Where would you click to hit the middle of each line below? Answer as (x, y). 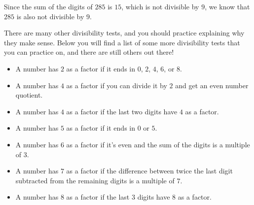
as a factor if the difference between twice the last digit (149, 171)
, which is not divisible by (160, 6)
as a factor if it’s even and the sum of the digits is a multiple (158, 144)
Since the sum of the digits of (48, 6)
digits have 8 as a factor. (174, 197)
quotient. (29, 95)
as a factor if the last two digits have (122, 111)
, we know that (227, 6)
